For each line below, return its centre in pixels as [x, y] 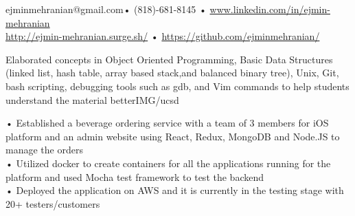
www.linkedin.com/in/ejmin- [270, 9]
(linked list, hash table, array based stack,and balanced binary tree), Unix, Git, [172, 73]
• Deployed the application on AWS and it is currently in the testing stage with [175, 190]
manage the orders [44, 150]
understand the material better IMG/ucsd [92, 99]
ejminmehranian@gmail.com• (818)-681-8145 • [106, 9]
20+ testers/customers [53, 203]
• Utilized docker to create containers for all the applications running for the [168, 163]
